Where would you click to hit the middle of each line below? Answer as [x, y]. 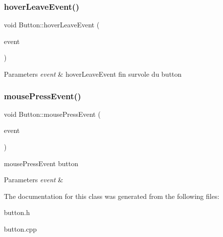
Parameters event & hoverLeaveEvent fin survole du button [93, 74]
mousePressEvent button [41, 163]
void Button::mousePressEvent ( [52, 114]
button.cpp [20, 228]
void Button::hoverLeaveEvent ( [52, 25]
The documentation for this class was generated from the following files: [112, 196]
